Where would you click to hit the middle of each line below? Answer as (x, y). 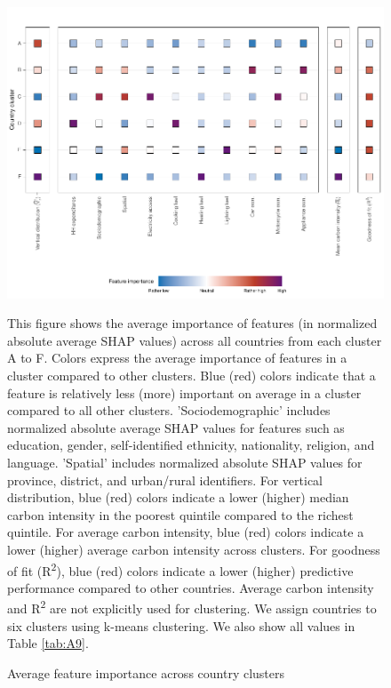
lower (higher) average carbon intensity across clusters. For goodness (194, 549)
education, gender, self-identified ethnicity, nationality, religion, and (191, 445)
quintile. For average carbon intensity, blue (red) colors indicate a (186, 532)
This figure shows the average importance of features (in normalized (192, 323)
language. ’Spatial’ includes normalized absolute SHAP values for (185, 462)
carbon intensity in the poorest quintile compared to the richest (180, 514)
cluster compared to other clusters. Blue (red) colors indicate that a (192, 375)
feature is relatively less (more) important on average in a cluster (184, 392)
